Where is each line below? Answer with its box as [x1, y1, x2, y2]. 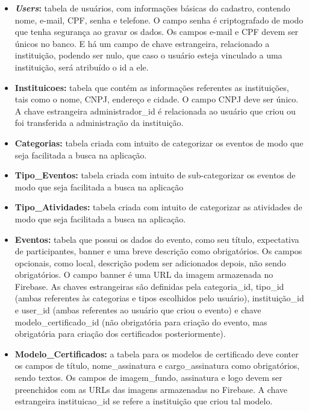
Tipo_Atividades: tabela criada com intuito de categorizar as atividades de [14, 201, 302, 213]
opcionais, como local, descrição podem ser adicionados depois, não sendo [14, 256, 286, 269]
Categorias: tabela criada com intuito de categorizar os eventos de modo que [14, 136, 304, 149]
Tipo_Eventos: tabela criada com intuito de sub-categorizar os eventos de [14, 169, 296, 181]
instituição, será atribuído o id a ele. [14, 60, 149, 73]
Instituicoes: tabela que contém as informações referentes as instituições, [14, 81, 289, 93]
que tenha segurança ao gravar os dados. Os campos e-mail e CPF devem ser [14, 25, 299, 38]
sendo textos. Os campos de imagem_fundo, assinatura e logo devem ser [14, 371, 282, 384]
